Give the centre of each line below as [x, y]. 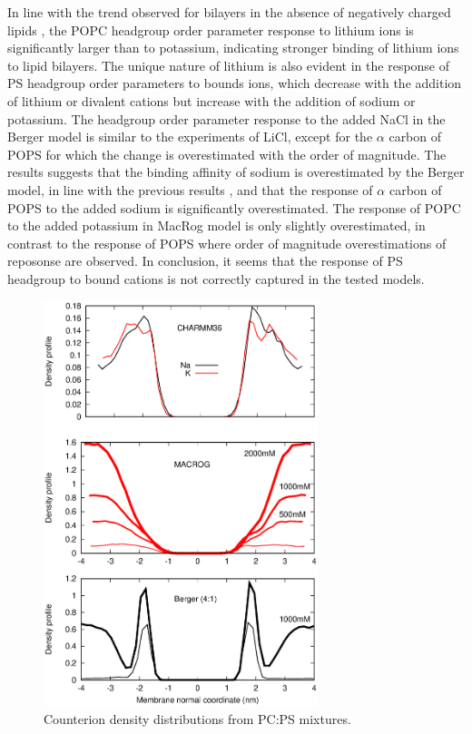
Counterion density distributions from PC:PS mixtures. [197, 718]
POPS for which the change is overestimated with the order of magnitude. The [227, 154]
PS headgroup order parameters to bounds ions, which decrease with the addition [235, 83]
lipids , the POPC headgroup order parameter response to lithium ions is [211, 29]
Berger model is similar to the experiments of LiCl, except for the [190, 137]
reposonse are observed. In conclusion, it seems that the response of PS [205, 261]
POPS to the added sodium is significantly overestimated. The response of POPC [234, 207]
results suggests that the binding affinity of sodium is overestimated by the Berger [236, 172]
